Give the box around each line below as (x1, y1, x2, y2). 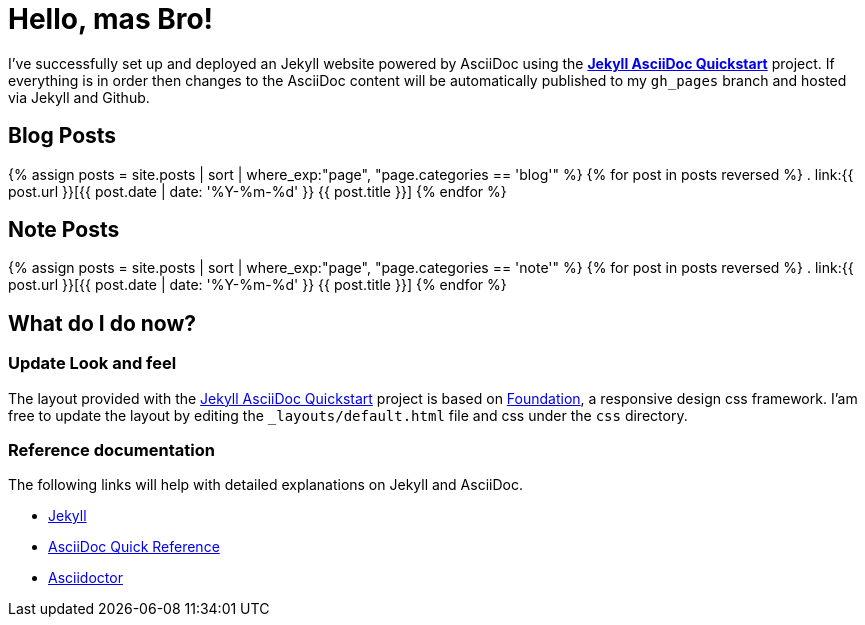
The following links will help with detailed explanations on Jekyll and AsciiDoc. (8, 476, 523, 494)
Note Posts (8, 217, 120, 243)
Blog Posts (8, 123, 117, 149)
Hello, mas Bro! (8, 2, 214, 36)
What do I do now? (8, 310, 197, 336)
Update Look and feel (8, 353, 177, 374)
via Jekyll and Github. (8, 88, 150, 106)
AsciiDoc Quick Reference (48, 538, 220, 556)
